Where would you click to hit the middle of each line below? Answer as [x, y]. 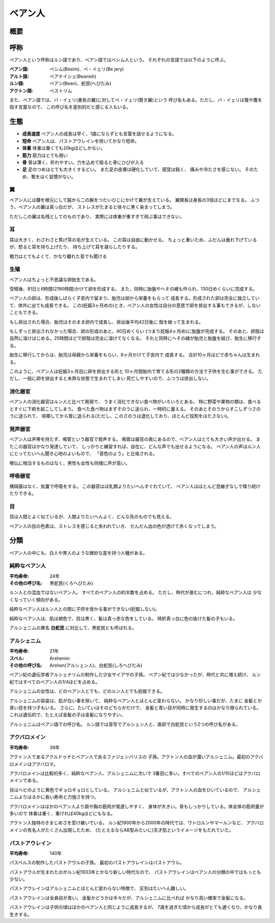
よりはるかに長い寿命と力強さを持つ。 [58, 797]
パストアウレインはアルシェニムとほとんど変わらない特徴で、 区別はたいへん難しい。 [99, 888]
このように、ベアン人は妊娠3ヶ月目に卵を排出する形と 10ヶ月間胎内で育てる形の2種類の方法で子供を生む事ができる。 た [136, 371]
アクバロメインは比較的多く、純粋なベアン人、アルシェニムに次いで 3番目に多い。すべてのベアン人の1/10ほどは [126, 773]
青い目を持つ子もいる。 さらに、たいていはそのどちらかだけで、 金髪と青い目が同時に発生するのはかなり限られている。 [135, 707]
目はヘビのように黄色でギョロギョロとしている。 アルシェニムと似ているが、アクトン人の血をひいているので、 [126, 789]
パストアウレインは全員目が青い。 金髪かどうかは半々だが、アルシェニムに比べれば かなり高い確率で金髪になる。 [129, 898]
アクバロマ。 [45, 764]
